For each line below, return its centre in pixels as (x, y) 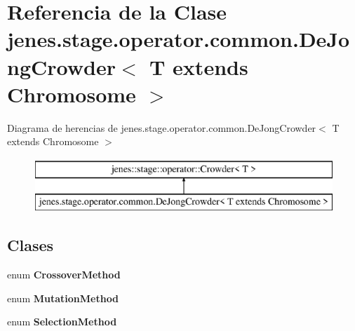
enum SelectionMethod (62, 322)
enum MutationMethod (63, 298)
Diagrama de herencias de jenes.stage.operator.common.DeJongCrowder (162, 127)
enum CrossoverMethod (64, 275)
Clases (31, 245)
